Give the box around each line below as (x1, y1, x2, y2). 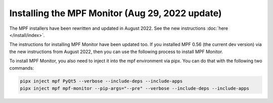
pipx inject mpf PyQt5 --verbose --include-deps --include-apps (20, 78, 183, 84)
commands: (9, 65, 34, 71)
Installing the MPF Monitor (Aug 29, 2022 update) (9, 8, 222, 19)
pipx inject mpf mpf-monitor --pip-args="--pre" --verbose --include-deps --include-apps (20, 85, 250, 91)
